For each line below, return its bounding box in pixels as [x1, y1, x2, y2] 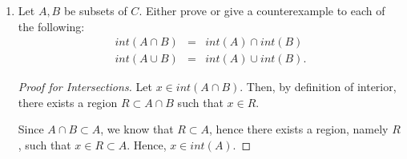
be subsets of [63, 2, 127, 18]
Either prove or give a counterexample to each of [145, 2, 385, 18]
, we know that [100, 121, 174, 137]
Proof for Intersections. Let [18, 78, 152, 95]
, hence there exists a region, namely [209, 121, 389, 137]
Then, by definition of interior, [246, 78, 397, 95]
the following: [18, 18, 85, 34]
